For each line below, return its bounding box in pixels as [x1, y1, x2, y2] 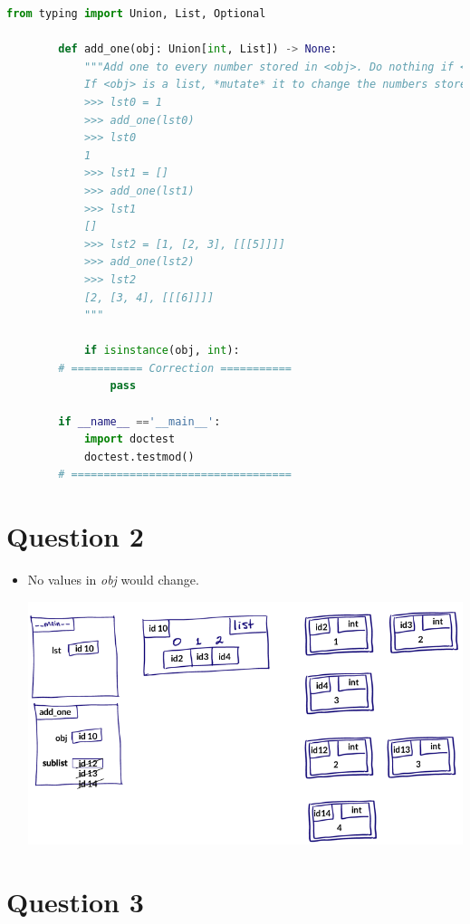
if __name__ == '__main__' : [58, 414, 221, 428]
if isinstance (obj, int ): [83, 344, 240, 357]
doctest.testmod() [83, 450, 195, 463]
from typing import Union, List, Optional [6, 7, 266, 20]
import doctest [83, 433, 176, 446]
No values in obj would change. [27, 570, 199, 589]
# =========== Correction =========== [58, 361, 292, 375]
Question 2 [6, 518, 144, 555]
